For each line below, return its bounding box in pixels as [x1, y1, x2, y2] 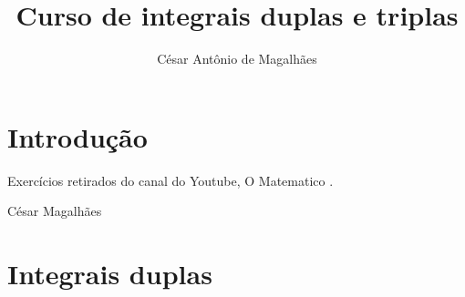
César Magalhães [7, 201, 102, 220]
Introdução [7, 118, 148, 155]
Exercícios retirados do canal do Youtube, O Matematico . [7, 170, 334, 189]
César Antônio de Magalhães [157, 49, 317, 68]
